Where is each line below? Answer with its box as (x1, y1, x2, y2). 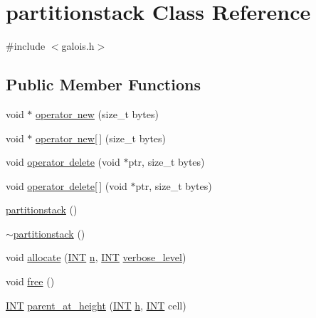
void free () (6, 274, 55, 289)
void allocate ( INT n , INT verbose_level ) (6, 250, 186, 265)
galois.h (61, 38, 95, 53)
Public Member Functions (6, 73, 201, 95)
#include (6, 38, 46, 53)
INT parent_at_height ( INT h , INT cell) (6, 297, 186, 312)
